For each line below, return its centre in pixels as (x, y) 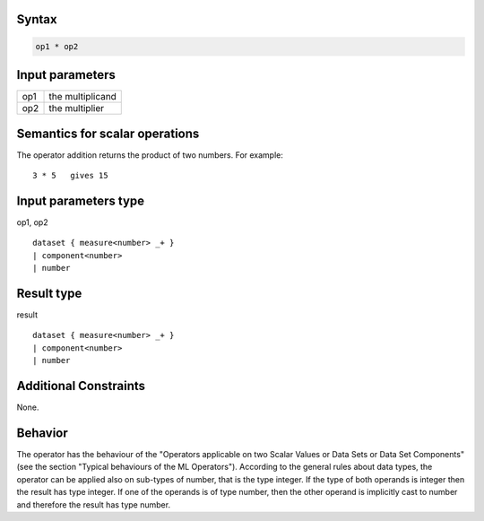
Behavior (43, 433)
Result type (49, 293)
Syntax (37, 19)
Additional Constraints (81, 386)
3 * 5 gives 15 (70, 176)
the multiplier (77, 109)
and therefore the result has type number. (93, 504)
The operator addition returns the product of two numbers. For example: (150, 155)
